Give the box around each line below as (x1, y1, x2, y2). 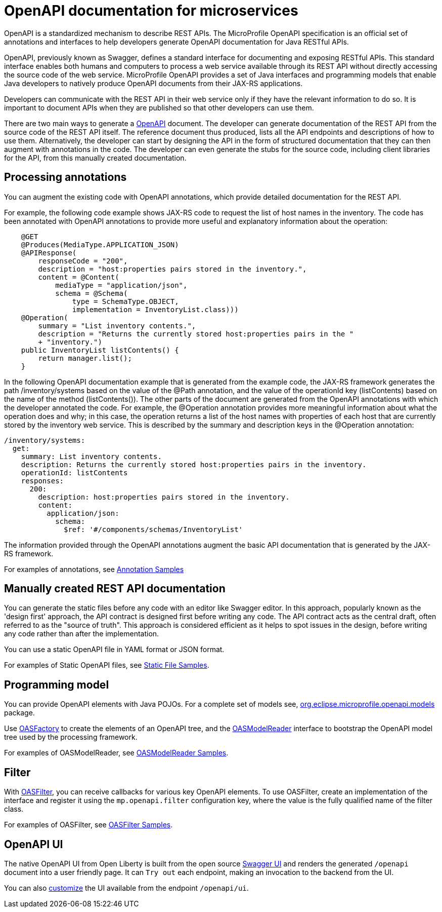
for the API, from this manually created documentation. (4, 153, 187, 162)
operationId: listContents (21, 468, 128, 477)
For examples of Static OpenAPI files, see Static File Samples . (4, 661, 209, 670)
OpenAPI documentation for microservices (4, 2, 298, 19)
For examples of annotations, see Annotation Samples (4, 564, 184, 574)
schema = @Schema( (55, 289, 128, 297)
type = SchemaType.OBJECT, (72, 297, 179, 306)
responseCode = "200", (38, 256, 128, 265)
